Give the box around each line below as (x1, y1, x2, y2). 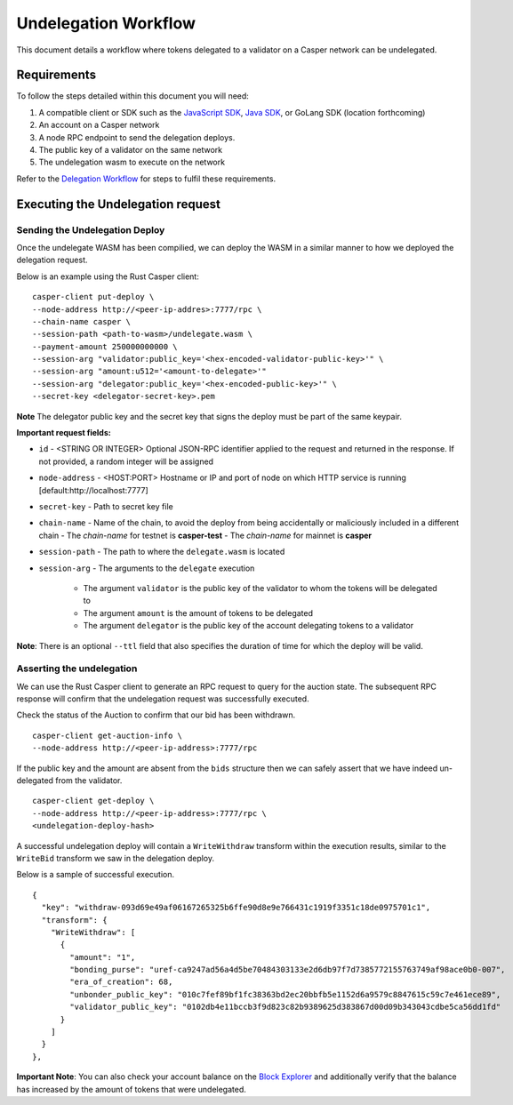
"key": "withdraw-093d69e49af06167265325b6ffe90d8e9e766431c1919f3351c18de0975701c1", (41, 902, 431, 913)
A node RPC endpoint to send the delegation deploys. (38, 132, 236, 142)
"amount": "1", (69, 952, 136, 962)
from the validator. (54, 774, 123, 786)
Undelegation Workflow (16, 13, 196, 33)
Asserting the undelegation (16, 662, 138, 675)
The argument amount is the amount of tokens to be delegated (83, 607, 314, 618)
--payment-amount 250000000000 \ (32, 341, 178, 351)
